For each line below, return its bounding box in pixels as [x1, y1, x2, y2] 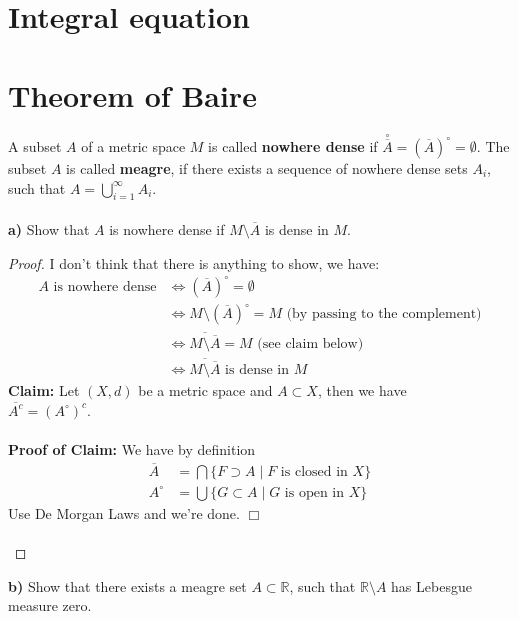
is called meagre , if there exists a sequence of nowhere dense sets [66, 157, 468, 178]
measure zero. [8, 595, 92, 616]
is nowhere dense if [109, 218, 225, 239]
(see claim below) [257, 336, 364, 351]
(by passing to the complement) [286, 307, 482, 322]
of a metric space [81, 135, 186, 156]
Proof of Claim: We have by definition [8, 438, 256, 459]
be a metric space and [138, 380, 273, 401]
